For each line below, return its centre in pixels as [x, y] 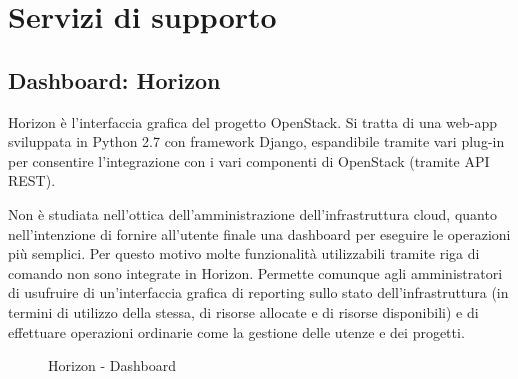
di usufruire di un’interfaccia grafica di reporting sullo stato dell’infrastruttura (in [258, 292]
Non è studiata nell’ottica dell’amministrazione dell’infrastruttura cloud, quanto [252, 213]
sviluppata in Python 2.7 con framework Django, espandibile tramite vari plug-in [256, 141]
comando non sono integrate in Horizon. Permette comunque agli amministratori [255, 272]
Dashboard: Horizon [114, 79]
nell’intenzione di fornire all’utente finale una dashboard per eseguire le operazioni [259, 233]
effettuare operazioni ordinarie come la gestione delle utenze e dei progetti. [236, 331]
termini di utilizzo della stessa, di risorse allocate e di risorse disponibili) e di [243, 311]
